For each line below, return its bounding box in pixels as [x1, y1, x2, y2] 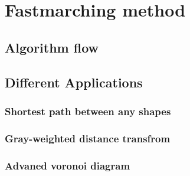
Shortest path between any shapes [5, 103, 171, 118]
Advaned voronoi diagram [5, 158, 130, 172]
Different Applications [5, 73, 143, 91]
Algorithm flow [5, 38, 99, 56]
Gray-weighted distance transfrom [5, 131, 171, 145]
